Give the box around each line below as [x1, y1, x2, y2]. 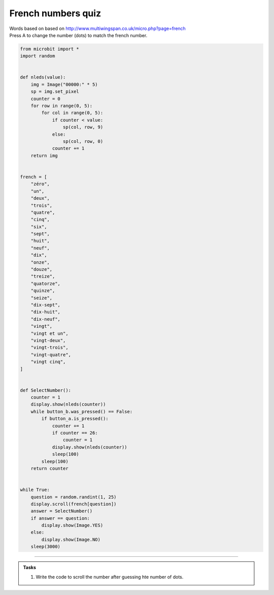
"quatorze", [30, 280, 61, 287]
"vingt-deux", [30, 337, 66, 343]
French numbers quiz [9, 8, 101, 19]
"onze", [30, 259, 50, 265]
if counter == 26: [52, 430, 98, 436]
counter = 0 [30, 96, 61, 102]
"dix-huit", [30, 309, 61, 315]
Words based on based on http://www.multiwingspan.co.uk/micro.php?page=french [9, 25, 186, 32]
